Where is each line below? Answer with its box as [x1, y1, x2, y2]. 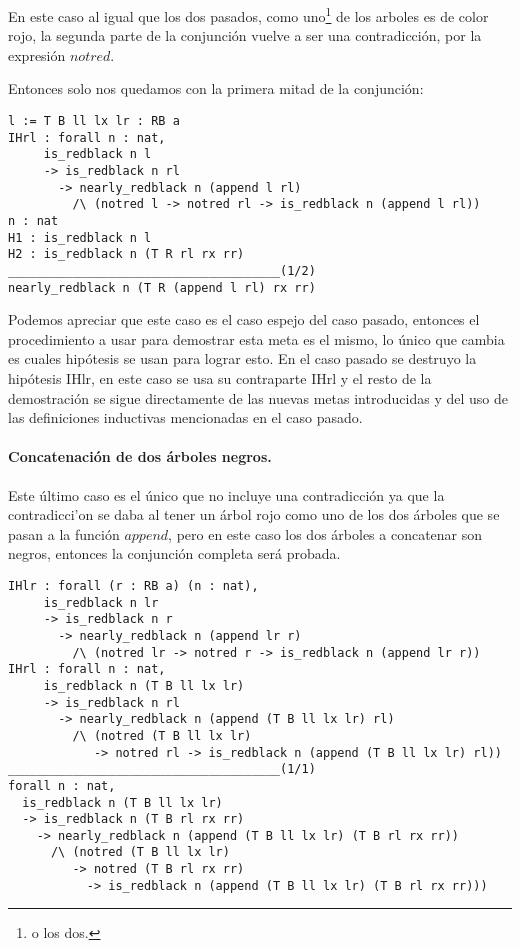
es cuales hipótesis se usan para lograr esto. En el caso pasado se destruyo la [8, 348, 477, 369]
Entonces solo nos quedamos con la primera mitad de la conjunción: [8, 78, 424, 99]
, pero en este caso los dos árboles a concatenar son [168, 523, 483, 544]
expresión [8, 44, 66, 65]
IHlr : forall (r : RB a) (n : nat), [8, 578, 259, 593]
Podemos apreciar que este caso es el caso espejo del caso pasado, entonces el [8, 309, 480, 330]
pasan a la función [8, 523, 120, 544]
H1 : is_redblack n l [8, 230, 152, 245]
